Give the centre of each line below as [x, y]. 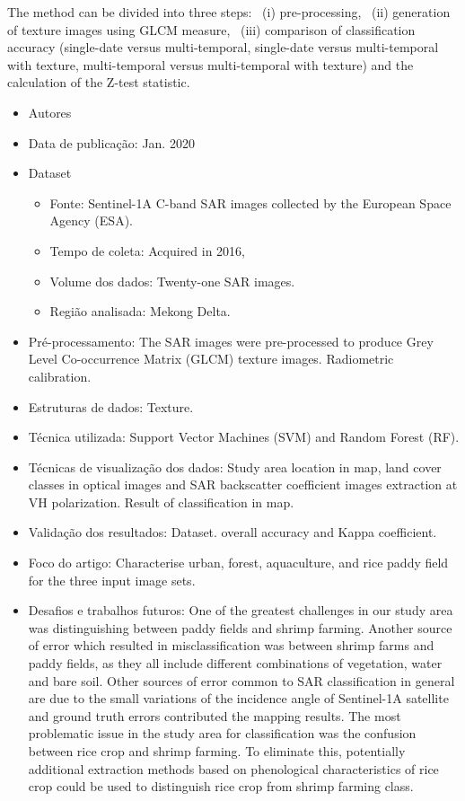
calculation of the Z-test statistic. [99, 82]
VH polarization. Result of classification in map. [161, 502]
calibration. [60, 376]
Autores [50, 112]
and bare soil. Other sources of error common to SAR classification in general [241, 680]
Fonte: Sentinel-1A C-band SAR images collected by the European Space [250, 202]
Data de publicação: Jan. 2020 [111, 142]
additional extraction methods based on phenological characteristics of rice [233, 768]
